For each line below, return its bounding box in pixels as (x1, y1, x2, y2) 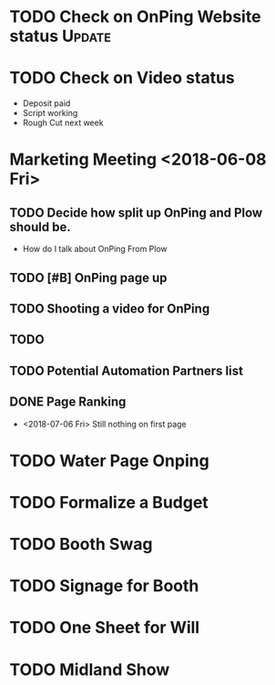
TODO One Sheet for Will (9, 617, 200, 638)
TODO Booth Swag (9, 534, 153, 554)
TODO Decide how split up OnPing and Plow (9, 205, 263, 220)
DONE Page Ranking (9, 395, 127, 410)
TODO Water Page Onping (9, 450, 209, 471)
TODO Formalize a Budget (9, 491, 209, 512)
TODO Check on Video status (9, 68, 235, 89)
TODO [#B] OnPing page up (9, 269, 168, 285)
